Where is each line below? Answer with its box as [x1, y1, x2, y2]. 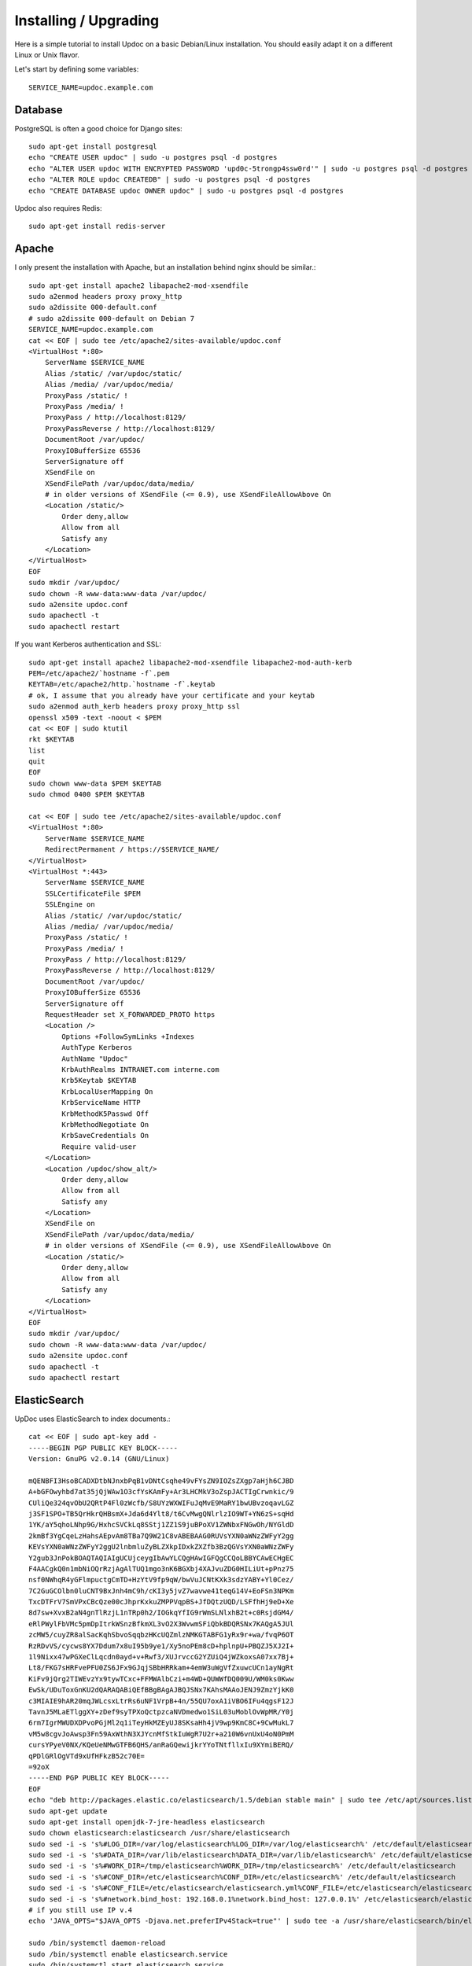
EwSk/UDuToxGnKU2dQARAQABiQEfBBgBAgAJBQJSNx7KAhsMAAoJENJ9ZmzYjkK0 [28, 1685, 294, 1695]
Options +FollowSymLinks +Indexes [61, 1032, 195, 1041]
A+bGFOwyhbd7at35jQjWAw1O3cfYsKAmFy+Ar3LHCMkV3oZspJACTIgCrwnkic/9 [28, 1487, 294, 1497]
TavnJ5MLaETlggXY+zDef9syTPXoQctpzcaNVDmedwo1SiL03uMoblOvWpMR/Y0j [28, 1707, 294, 1716]
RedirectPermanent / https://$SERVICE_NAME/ [44, 845, 219, 854]
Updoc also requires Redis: [14, 203, 102, 212]
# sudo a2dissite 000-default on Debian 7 [28, 314, 195, 322]
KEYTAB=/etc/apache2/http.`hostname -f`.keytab [28, 680, 216, 689]
